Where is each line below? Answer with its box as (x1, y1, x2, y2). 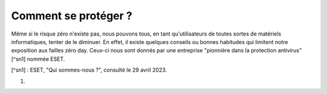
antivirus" (277, 47, 302, 54)
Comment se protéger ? (11, 9, 133, 22)
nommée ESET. (27, 55, 65, 63)
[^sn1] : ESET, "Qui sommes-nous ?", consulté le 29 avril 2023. (11, 66, 167, 74)
